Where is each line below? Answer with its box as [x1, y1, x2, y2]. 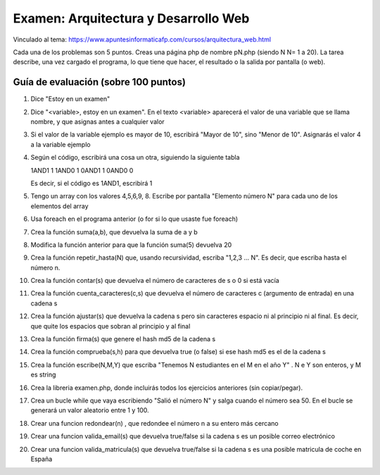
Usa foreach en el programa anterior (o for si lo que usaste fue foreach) [30, 215, 239, 223]
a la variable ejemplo [30, 140, 91, 148]
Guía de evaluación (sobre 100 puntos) [13, 76, 186, 88]
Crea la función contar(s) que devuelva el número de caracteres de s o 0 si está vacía [30, 277, 279, 285]
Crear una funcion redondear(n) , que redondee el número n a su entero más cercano [30, 419, 279, 427]
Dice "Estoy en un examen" [30, 95, 110, 103]
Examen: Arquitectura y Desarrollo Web [13, 11, 250, 26]
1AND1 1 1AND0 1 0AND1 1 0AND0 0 [30, 166, 134, 175]
